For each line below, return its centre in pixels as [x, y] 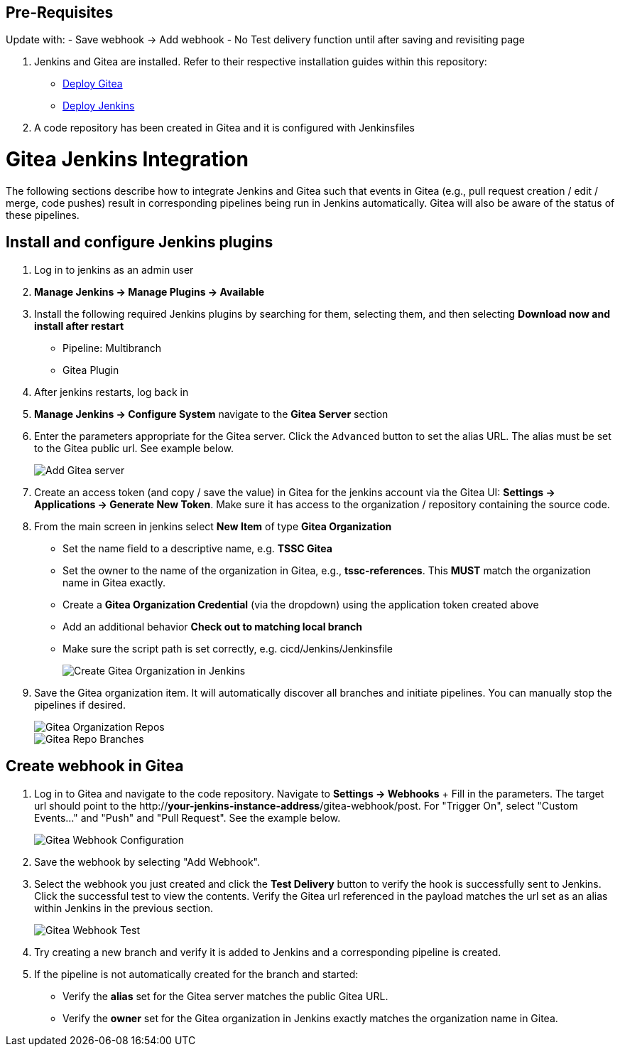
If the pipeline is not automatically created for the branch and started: [196, 974]
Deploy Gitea [93, 84]
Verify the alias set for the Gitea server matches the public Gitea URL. [225, 996]
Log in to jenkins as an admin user [114, 269]
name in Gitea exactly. [114, 582]
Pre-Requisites [60, 12]
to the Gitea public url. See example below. [134, 448]
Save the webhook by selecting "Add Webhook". [147, 862]
